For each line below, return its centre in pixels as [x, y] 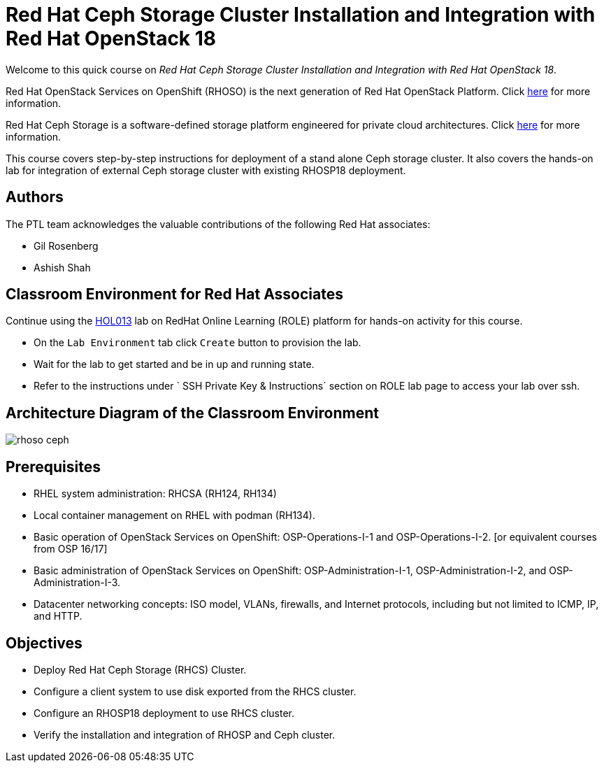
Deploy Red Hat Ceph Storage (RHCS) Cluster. [140, 669]
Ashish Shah [62, 267]
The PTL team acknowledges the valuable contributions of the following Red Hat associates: [218, 224]
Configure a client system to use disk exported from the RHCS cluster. [195, 691]
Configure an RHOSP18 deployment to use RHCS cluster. [164, 713]
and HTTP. [58, 616]
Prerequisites [53, 467]
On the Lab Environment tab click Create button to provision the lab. [197, 343]
